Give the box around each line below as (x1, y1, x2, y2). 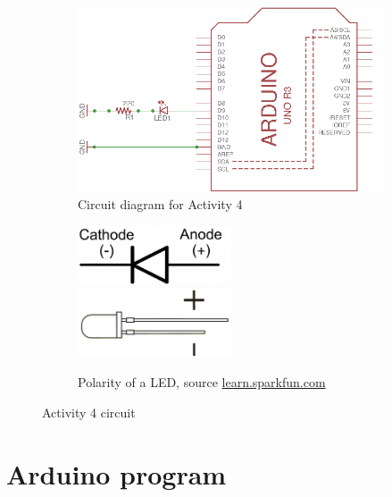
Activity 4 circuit (42, 403, 136, 422)
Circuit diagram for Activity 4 (78, 195, 243, 214)
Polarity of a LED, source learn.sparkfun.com (78, 373, 326, 392)
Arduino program (6, 455, 227, 492)
